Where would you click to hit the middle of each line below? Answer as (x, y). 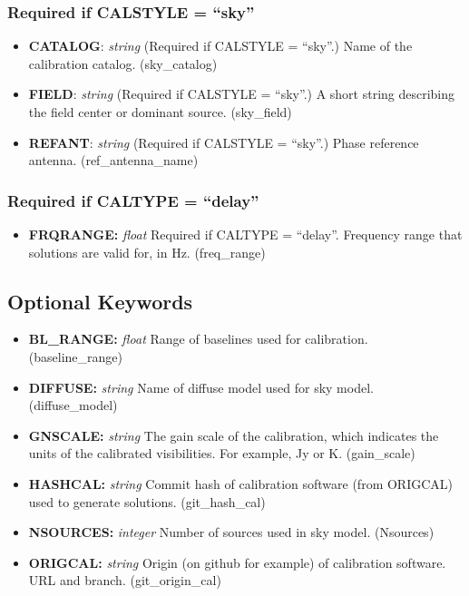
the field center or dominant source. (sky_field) (160, 112)
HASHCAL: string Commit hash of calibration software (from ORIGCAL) (241, 483)
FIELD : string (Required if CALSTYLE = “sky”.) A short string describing (242, 94)
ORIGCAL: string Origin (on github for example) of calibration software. (237, 562)
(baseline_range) (75, 356)
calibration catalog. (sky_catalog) (123, 63)
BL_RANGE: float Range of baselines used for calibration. (198, 339)
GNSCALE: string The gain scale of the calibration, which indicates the (234, 435)
